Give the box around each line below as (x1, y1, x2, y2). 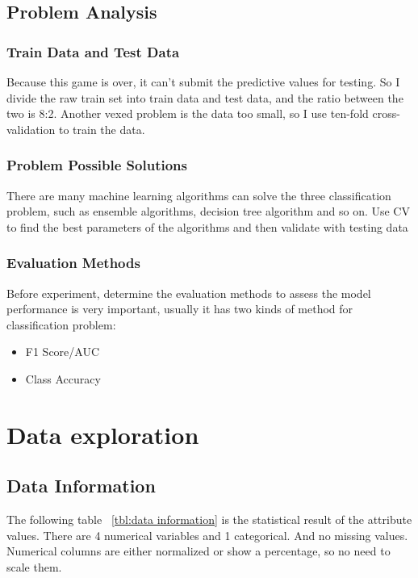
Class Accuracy (25, 370, 101, 387)
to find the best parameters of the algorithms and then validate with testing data (6, 218, 408, 235)
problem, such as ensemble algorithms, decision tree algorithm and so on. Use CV (6, 203, 410, 220)
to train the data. (58, 120, 145, 137)
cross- (372, 105, 400, 122)
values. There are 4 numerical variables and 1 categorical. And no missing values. (6, 526, 408, 543)
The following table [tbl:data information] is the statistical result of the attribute (6, 511, 412, 528)
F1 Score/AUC (25, 343, 100, 360)
